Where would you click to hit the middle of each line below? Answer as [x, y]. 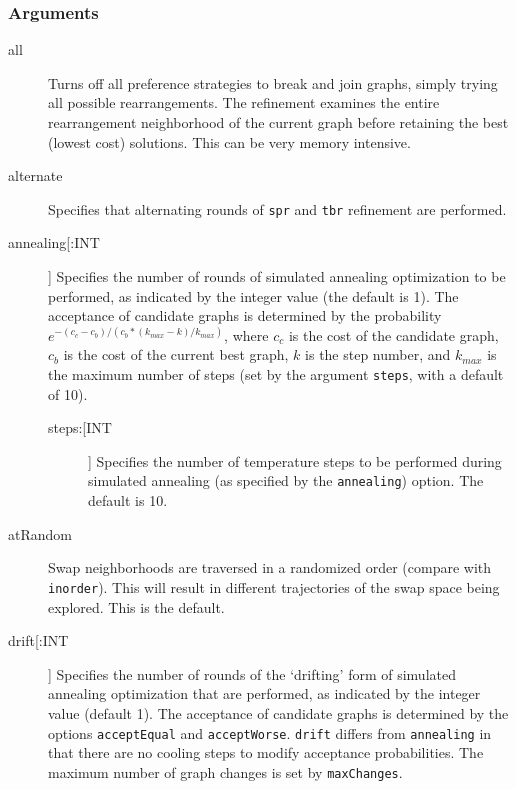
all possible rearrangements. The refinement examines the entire [244, 102]
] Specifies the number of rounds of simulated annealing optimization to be [277, 276]
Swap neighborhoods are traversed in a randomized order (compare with [270, 567]
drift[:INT [38, 640]
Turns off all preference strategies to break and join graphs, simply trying [273, 82]
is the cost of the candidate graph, [393, 334]
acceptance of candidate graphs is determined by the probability [245, 315]
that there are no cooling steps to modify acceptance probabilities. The [266, 752]
